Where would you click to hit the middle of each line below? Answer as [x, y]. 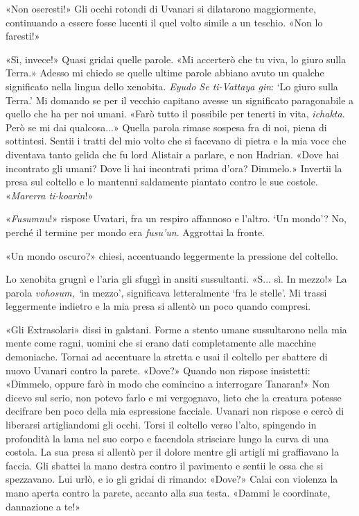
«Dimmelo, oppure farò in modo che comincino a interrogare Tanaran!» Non [168, 384]
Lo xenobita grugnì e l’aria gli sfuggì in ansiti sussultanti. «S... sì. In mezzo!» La [176, 279]
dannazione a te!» [43, 506]
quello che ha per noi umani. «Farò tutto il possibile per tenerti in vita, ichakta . [175, 114]
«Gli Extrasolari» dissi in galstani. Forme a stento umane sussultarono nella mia [176, 329]
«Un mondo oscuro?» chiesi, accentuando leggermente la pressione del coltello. [172, 255]
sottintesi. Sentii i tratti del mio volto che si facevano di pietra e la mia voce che [176, 141]
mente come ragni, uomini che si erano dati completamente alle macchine [161, 343]
